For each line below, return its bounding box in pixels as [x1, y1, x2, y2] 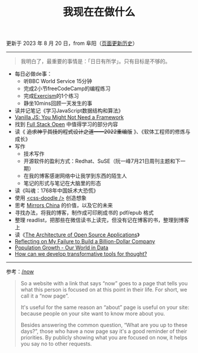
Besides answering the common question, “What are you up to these [20, 322, 187, 329]
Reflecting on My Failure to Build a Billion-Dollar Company [14, 238, 156, 245]
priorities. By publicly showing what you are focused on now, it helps [20, 334, 187, 341]
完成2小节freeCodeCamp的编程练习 [23, 85, 111, 92]
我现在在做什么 [62, 5, 136, 19]
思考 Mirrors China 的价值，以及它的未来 [14, 202, 113, 209]
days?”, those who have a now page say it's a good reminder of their [20, 328, 187, 335]
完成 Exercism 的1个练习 [23, 93, 80, 100]
